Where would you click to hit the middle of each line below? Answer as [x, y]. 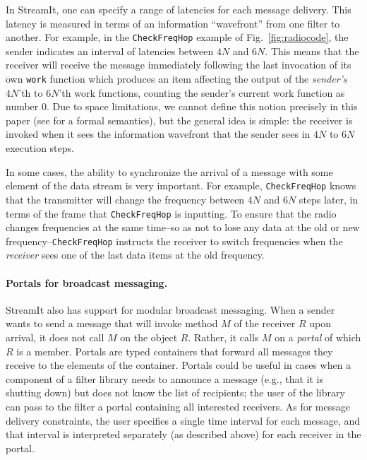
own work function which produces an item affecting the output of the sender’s [176, 79]
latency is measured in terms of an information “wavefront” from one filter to [173, 23]
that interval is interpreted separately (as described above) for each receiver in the [183, 434]
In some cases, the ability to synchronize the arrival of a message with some [169, 171]
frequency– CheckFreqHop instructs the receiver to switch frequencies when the [174, 241]
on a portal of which [318, 337]
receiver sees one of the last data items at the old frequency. [135, 255]
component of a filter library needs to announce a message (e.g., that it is [164, 378]
